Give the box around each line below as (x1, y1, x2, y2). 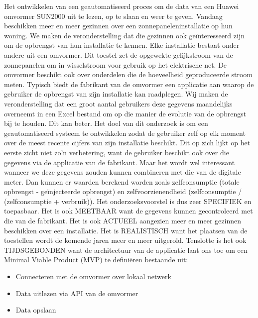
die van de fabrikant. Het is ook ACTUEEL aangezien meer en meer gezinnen (4, 215, 241, 226)
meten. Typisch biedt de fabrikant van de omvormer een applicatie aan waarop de (4, 79, 254, 89)
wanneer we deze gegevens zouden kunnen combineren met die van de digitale (4, 167, 241, 177)
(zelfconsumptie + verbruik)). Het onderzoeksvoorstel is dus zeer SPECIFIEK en (4, 196, 252, 206)
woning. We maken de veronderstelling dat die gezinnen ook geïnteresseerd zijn (4, 30, 245, 40)
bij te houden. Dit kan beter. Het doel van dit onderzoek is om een (4, 118, 208, 128)
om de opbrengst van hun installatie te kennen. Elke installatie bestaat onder (4, 40, 240, 50)
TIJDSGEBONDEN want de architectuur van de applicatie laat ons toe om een (4, 244, 248, 255)
